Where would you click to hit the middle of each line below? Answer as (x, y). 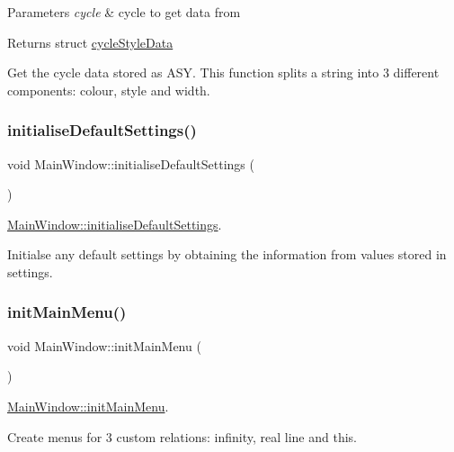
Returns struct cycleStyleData (90, 42)
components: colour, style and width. (109, 90)
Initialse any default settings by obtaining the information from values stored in (227, 254)
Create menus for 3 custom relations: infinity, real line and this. (182, 436)
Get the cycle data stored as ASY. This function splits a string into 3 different (223, 72)
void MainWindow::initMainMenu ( (104, 345)
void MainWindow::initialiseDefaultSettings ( (131, 163)
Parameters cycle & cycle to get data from (124, 12)
